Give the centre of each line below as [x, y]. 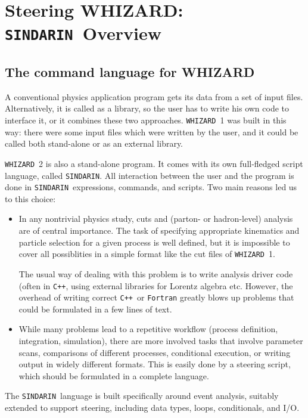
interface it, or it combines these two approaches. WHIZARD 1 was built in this [146, 120]
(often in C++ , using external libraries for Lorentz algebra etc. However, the [156, 285]
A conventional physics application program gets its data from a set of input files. [154, 96]
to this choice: [30, 198]
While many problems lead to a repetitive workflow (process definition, [148, 329]
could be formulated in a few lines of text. [95, 309]
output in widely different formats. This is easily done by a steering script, [155, 364]
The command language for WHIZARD [130, 72]
